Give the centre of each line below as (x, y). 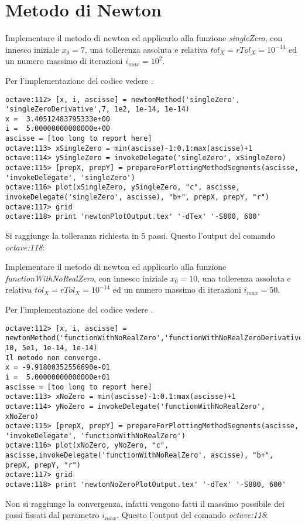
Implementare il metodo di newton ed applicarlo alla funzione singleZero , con (144, 38)
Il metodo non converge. (54, 358)
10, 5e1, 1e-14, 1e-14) (52, 348)
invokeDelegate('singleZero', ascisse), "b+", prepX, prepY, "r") (138, 197)
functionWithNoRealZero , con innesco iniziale (87, 278)
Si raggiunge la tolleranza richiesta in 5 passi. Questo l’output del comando (140, 236)
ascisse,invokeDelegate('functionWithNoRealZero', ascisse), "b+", (140, 455)
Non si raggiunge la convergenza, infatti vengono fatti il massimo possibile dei (145, 503)
